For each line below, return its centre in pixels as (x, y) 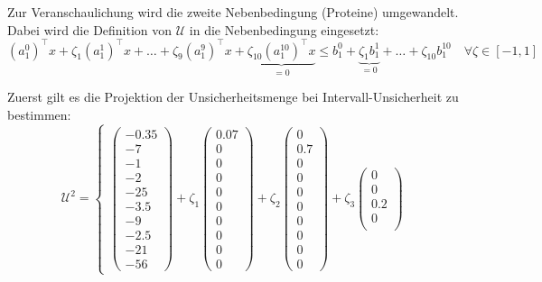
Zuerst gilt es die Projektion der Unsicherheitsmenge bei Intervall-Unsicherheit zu (233, 97)
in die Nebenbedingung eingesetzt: (284, 29)
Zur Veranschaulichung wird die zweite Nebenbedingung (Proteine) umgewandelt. (233, 12)
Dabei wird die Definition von (90, 29)
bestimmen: (39, 114)
